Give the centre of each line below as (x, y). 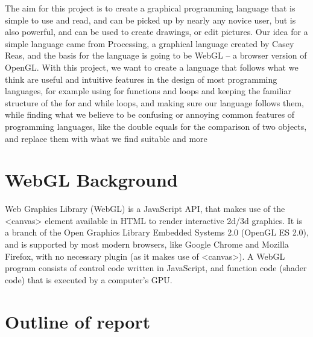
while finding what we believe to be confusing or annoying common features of (150, 114)
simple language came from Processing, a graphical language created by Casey (150, 43)
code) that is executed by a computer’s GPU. (89, 279)
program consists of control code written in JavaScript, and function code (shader (156, 268)
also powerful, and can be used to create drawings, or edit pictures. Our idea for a (156, 32)
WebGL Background (91, 180)
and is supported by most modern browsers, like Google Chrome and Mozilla (147, 244)
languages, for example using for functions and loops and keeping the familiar (148, 91)
